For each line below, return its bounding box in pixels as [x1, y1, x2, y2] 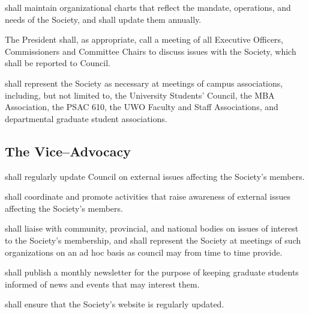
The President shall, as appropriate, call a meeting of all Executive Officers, [5, 33, 284, 46]
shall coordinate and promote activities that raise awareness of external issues [5, 190, 290, 203]
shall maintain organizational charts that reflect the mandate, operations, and [5, 1, 291, 13]
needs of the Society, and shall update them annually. [5, 13, 202, 25]
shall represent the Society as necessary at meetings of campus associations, [5, 76, 283, 89]
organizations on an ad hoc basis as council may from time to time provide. [5, 245, 283, 258]
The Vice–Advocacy [5, 141, 131, 160]
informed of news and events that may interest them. [5, 277, 200, 290]
